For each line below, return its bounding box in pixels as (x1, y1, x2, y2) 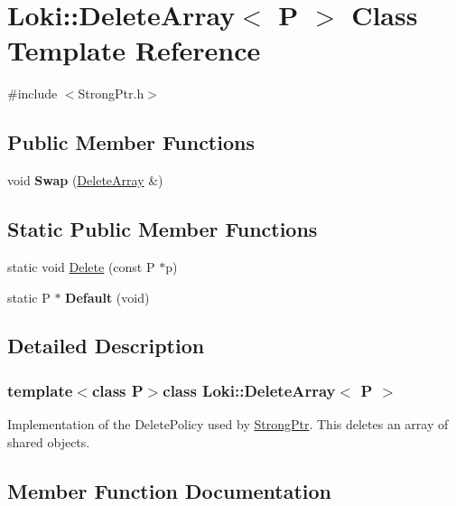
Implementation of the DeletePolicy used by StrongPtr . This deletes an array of (7, 415, 449, 434)
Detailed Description (7, 332, 205, 360)
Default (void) (65, 287, 150, 306)
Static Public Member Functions (7, 215, 318, 243)
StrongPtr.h (78, 84, 144, 103)
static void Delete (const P (7, 257, 155, 276)
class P (91, 379, 144, 401)
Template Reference (7, 32, 261, 69)
